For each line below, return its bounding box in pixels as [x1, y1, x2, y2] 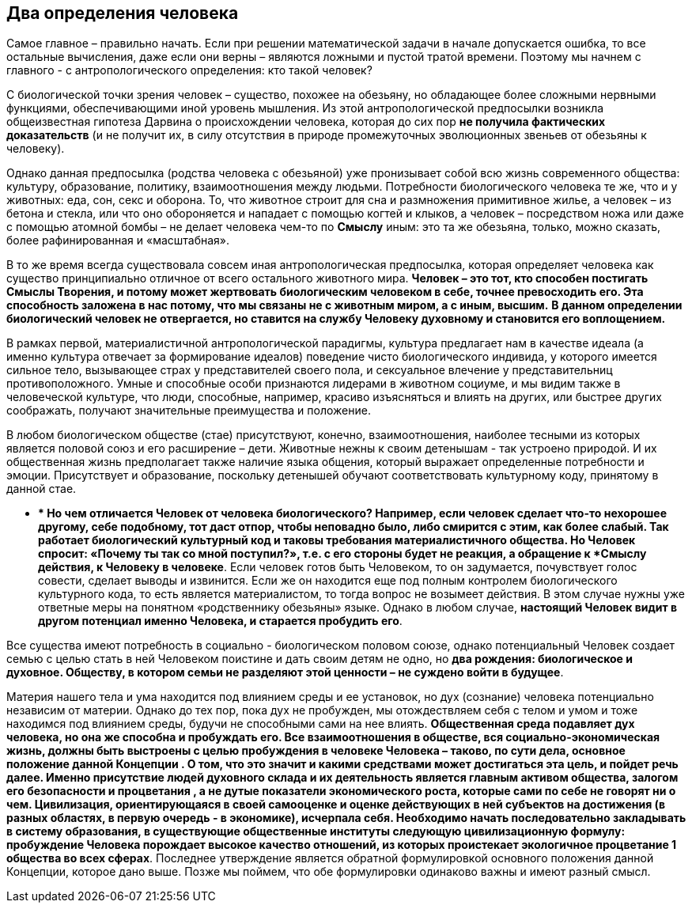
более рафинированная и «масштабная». [6, 233, 230, 248]
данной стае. [6, 482, 77, 496]
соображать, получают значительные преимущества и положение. [6, 403, 371, 418]
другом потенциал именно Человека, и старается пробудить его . [38, 614, 403, 628]
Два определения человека [6, 3, 239, 23]
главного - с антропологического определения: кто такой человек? [6, 63, 372, 78]
